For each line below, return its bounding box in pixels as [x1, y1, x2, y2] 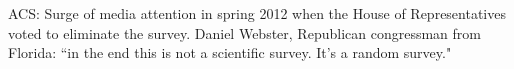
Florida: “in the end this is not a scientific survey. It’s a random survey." [8, 42, 452, 63]
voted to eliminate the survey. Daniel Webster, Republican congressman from [8, 22, 481, 43]
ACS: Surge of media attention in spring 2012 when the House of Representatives [8, 3, 506, 23]
